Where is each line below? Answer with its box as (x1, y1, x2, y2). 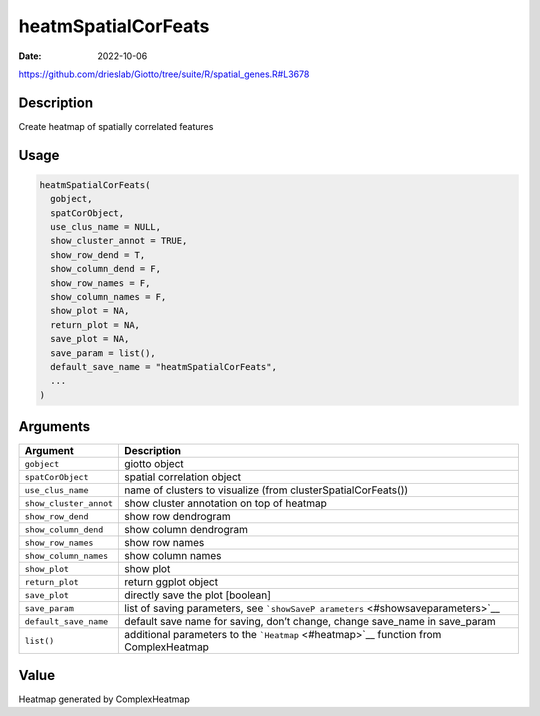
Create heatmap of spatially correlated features (18, 120, 214, 132)
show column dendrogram (124, 523, 249, 537)
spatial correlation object (124, 470, 242, 484)
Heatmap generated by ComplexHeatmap (18, 693, 190, 705)
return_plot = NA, (50, 319, 140, 330)
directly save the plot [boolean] (124, 588, 272, 602)
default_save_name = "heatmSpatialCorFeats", (50, 361, 277, 372)
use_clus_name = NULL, (50, 221, 162, 233)
